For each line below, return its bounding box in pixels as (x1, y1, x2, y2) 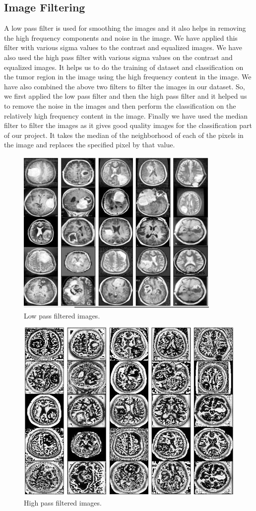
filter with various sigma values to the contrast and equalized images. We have (4, 42, 242, 53)
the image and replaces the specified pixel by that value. (4, 139, 175, 150)
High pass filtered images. (24, 497, 102, 508)
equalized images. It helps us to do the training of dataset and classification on (4, 62, 244, 72)
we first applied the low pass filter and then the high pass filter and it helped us (4, 91, 247, 101)
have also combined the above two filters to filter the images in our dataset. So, (4, 81, 245, 91)
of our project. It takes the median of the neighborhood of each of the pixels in (4, 129, 244, 140)
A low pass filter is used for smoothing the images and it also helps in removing (4, 23, 246, 33)
